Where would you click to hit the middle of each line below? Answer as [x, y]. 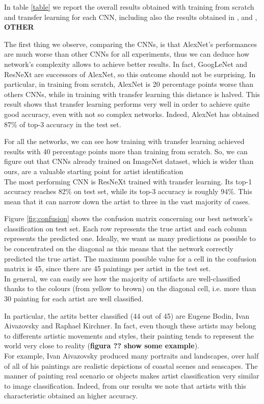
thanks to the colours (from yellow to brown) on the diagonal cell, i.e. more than [130, 288]
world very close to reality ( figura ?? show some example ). [102, 346]
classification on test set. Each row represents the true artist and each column [126, 228]
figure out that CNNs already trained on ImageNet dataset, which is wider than [129, 161]
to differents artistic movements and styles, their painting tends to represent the [129, 335]
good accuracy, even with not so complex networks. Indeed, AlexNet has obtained [132, 114]
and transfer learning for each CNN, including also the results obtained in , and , [131, 17]
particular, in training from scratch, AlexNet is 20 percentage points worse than [129, 84]
